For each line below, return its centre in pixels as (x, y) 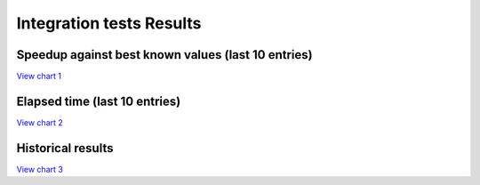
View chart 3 (40, 169)
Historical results (65, 148)
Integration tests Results (109, 23)
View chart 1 (39, 76)
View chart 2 (40, 122)
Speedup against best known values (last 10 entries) (164, 55)
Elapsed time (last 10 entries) (99, 101)
